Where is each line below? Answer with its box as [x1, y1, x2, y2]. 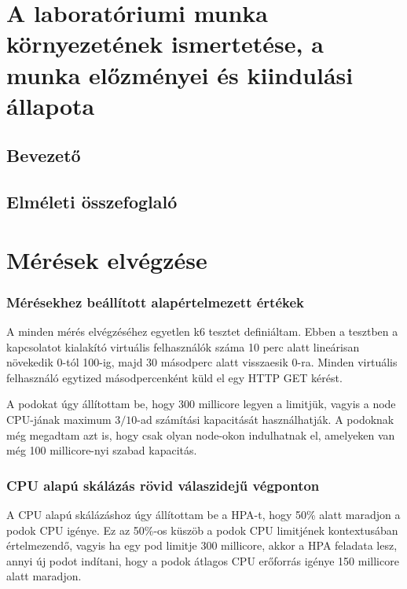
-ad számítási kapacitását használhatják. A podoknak [137, 411, 394, 428]
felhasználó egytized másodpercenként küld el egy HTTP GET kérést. [6, 369, 343, 385]
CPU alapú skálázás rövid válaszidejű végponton [6, 475, 320, 495]
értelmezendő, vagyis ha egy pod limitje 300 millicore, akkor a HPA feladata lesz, [6, 537, 398, 554]
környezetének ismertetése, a [6, 28, 324, 60]
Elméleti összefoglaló [6, 190, 178, 214]
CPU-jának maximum [6, 411, 112, 428]
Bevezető [6, 143, 81, 167]
